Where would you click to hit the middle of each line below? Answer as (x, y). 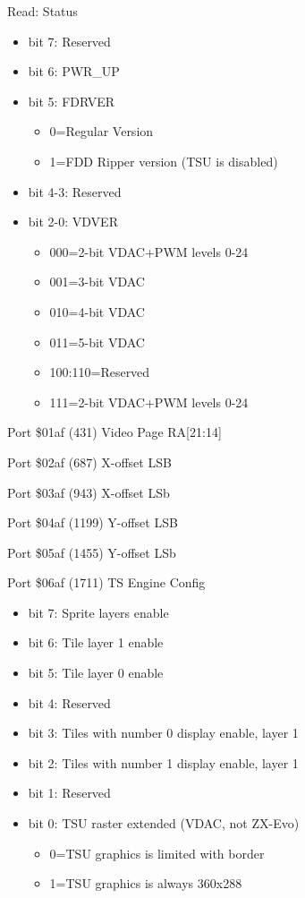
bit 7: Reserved (69, 41)
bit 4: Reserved (69, 702)
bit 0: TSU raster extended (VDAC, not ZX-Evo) (164, 823)
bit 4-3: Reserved (75, 191)
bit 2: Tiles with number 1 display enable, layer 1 (163, 762)
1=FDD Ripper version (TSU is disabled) (164, 161)
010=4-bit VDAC (97, 311)
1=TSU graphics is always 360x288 (146, 883)
